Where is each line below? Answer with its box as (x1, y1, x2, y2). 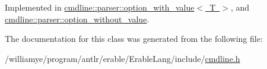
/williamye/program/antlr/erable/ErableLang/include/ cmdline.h (5, 52, 240, 64)
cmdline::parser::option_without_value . (5, 12, 150, 25)
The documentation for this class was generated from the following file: (5, 32, 263, 45)
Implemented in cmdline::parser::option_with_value (5, 1, 195, 13)
